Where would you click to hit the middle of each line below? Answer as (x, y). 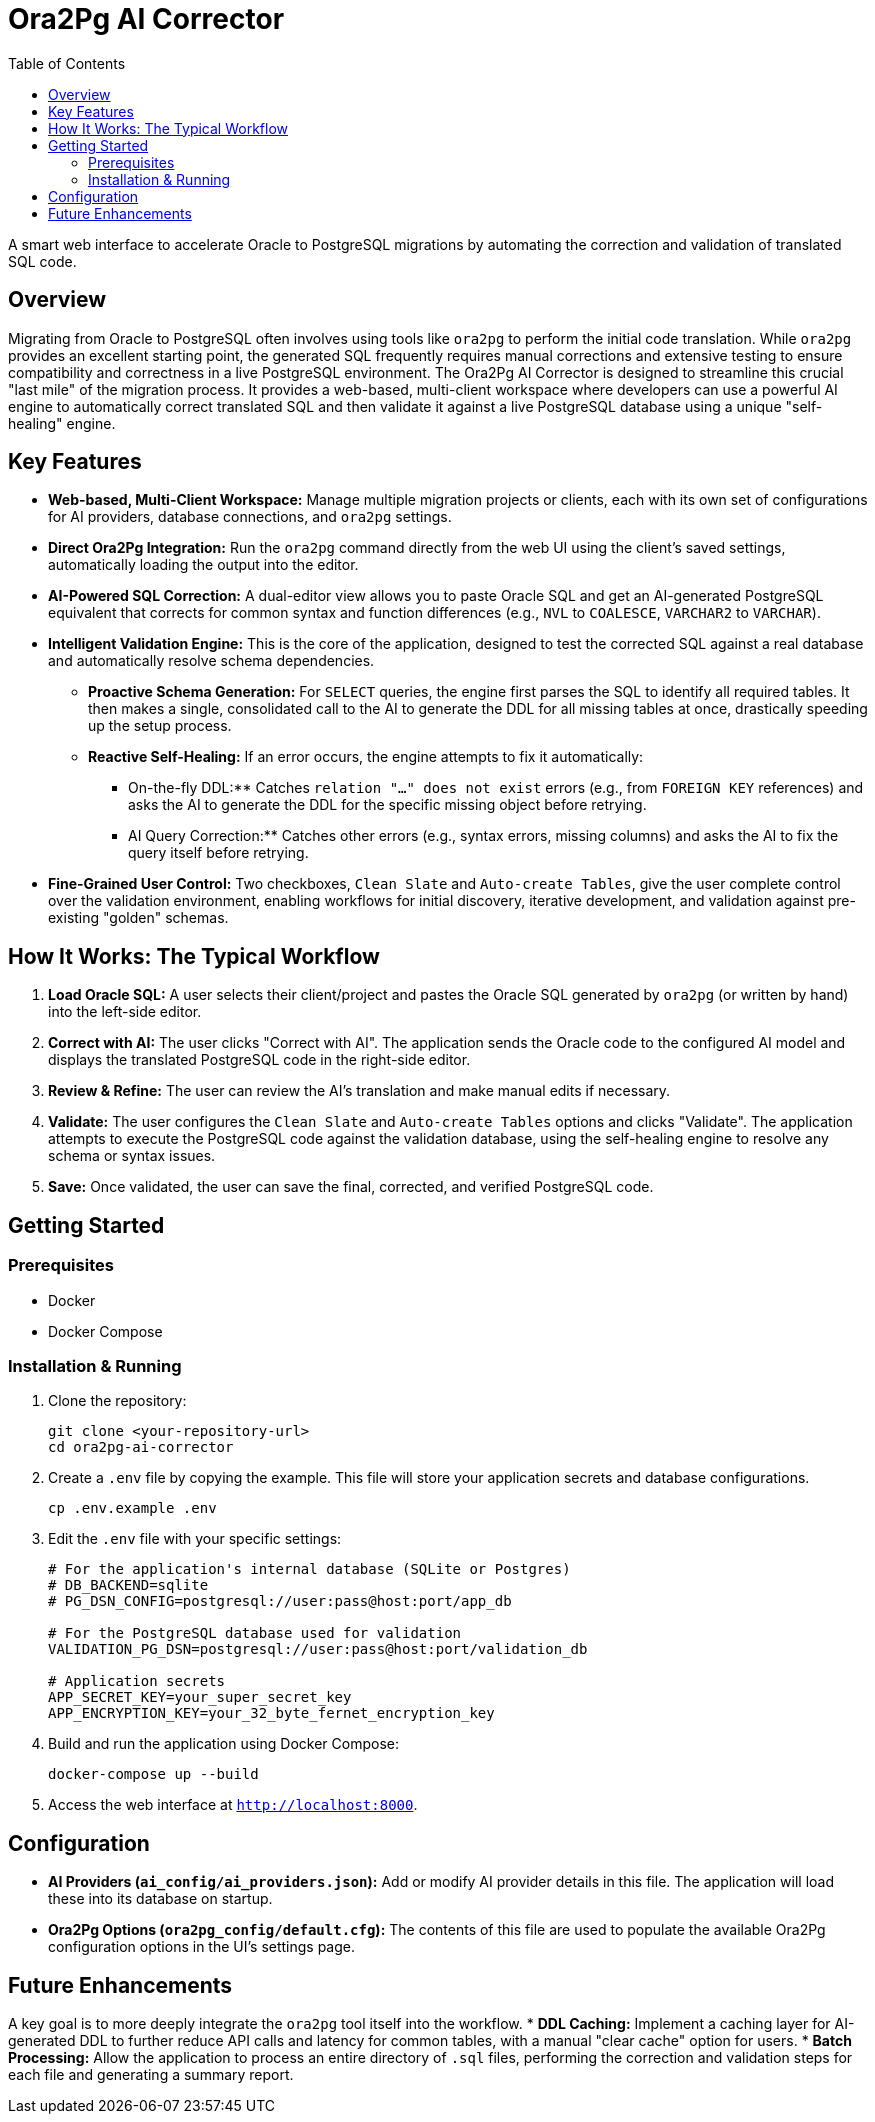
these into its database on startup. (160, 1899)
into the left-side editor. (125, 1012)
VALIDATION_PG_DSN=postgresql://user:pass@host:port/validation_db (318, 1649)
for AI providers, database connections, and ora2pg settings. (250, 517)
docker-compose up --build (153, 1774)
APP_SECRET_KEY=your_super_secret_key (200, 1697)
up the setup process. (160, 726)
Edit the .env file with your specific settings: (195, 1539)
